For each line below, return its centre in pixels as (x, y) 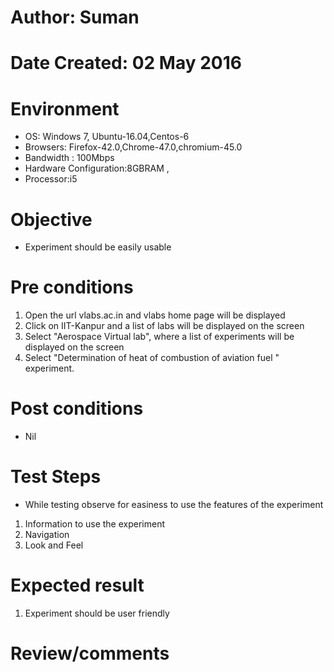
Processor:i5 (51, 179)
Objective (51, 219)
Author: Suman (75, 17)
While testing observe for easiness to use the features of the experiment (174, 505)
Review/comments (90, 653)
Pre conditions (72, 287)
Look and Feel (54, 545)
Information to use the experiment (94, 524)
